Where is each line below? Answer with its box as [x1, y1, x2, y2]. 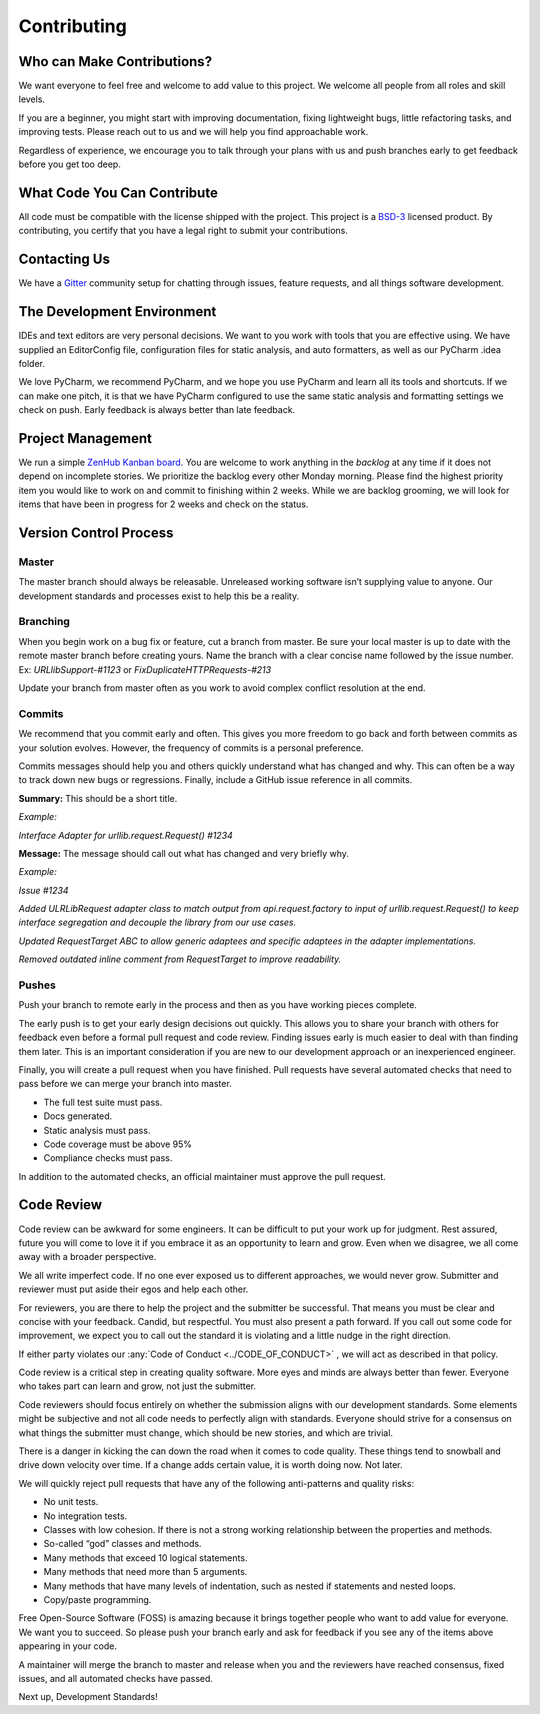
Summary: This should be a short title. [18, 792, 178, 804]
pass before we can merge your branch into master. [18, 1078, 232, 1090]
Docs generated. [43, 1110, 113, 1122]
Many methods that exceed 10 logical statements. [43, 1551, 248, 1564]
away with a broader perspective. [18, 1251, 157, 1263]
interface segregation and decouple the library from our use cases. [18, 916, 297, 929]
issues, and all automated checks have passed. [18, 1672, 214, 1684]
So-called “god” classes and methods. [43, 1538, 202, 1550]
